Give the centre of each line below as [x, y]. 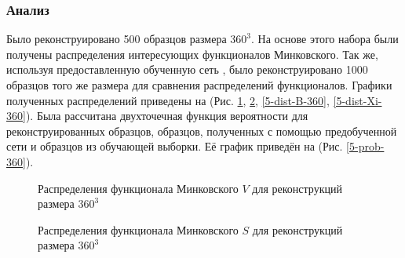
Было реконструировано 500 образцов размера [117, 39]
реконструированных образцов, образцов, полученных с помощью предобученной [202, 131]
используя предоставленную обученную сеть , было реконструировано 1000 [187, 69]
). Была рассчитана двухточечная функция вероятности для [167, 116]
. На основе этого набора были [325, 39]
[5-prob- [365, 146]
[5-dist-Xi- [358, 100]
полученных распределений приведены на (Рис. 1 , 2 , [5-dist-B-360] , [168, 100]
